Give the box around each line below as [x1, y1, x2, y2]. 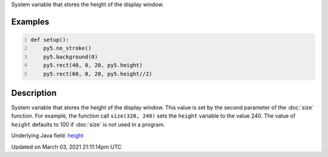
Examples [11, 16, 50, 27]
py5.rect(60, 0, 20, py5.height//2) [43, 70, 152, 77]
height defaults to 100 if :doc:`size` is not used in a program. [11, 121, 165, 128]
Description [11, 88, 57, 98]
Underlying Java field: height [11, 132, 84, 139]
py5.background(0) [43, 53, 98, 60]
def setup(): [30, 36, 69, 43]
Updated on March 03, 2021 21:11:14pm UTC [11, 143, 122, 150]
